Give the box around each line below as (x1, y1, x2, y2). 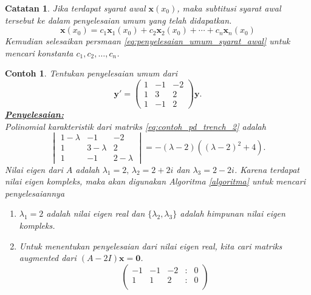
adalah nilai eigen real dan (46, 207, 145, 220)
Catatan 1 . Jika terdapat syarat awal (5, 2, 146, 14)
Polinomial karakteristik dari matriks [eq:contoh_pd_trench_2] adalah (5, 120, 266, 132)
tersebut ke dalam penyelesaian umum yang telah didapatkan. (5, 13, 232, 26)
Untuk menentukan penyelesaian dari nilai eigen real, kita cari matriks (19, 239, 282, 252)
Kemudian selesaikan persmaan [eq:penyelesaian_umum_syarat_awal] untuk (5, 35, 290, 47)
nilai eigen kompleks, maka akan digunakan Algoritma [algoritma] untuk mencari (5, 175, 306, 188)
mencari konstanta (5, 46, 73, 59)
